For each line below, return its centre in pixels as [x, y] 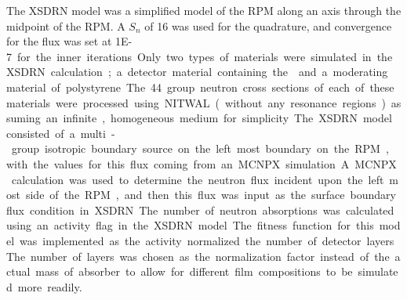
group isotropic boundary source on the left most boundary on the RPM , [200, 148]
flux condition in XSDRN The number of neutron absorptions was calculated [200, 210]
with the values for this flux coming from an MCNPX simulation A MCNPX [202, 163]
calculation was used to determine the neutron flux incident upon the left [198, 179]
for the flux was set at [59, 41]
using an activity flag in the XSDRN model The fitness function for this [190, 225]
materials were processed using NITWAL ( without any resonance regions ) [196, 102]
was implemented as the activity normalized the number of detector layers [207, 240]
